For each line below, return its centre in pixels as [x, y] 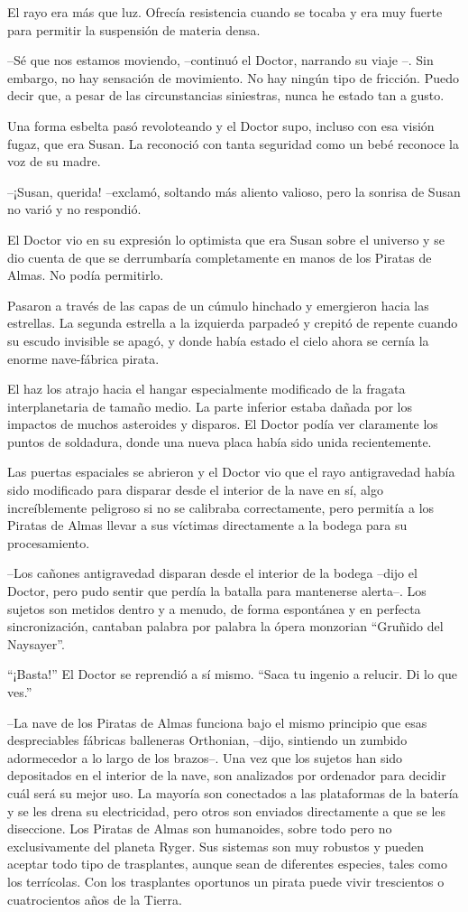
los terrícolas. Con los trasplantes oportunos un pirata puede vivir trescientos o [226, 881]
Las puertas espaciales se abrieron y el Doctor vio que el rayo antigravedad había [231, 472]
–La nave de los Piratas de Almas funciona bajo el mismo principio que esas [217, 722]
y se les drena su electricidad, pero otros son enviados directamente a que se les [227, 810]
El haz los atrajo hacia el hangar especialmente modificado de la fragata [206, 389]
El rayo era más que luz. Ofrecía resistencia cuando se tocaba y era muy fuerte [225, 12]
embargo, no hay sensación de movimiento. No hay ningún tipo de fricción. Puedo [233, 77]
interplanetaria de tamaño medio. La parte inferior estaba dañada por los [210, 406]
